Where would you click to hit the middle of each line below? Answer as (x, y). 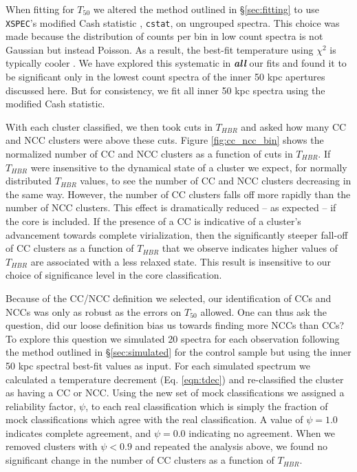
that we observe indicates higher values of (250, 248)
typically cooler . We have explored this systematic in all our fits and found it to (176, 63)
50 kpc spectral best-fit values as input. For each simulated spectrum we (158, 365)
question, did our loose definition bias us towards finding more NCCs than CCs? (175, 325)
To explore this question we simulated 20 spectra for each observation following (173, 338)
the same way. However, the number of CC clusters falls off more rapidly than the (178, 194)
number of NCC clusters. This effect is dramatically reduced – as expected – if (171, 207)
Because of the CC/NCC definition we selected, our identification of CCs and (169, 298)
